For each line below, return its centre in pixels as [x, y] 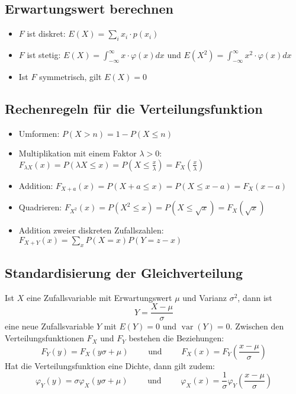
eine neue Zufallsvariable [49, 326]
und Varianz [205, 297]
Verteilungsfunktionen [44, 338]
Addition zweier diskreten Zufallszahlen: [91, 230]
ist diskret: [46, 33]
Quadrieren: [40, 207]
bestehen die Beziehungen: [176, 338]
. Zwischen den [257, 326]
